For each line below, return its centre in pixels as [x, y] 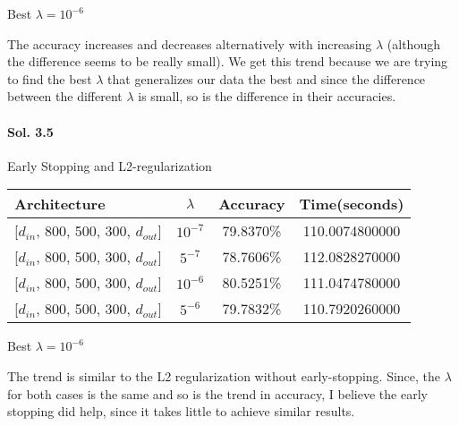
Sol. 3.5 [30, 131]
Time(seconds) [352, 204]
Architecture [60, 204]
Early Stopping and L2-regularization [110, 165]
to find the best [50, 78]
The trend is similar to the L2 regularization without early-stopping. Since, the [224, 375]
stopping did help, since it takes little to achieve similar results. [181, 411]
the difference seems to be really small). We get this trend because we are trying [228, 61]
